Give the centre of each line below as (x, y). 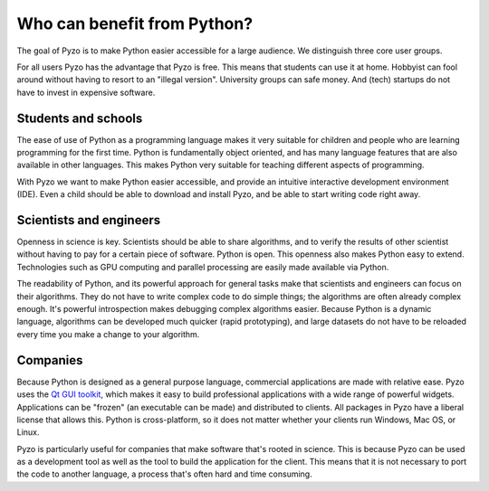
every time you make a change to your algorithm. (108, 334)
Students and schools (80, 118)
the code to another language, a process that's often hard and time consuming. (164, 474)
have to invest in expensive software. (86, 92)
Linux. (28, 432)
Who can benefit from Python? (135, 24)
